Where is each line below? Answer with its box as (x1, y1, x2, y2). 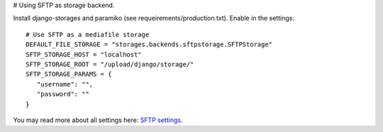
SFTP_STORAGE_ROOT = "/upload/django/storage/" (26, 60, 194, 68)
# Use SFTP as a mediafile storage (26, 31, 150, 38)
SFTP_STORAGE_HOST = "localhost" (26, 50, 142, 58)
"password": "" (36, 90, 90, 99)
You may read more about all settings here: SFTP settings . (13, 116, 183, 124)
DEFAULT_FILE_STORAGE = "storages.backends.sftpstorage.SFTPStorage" (26, 40, 273, 49)
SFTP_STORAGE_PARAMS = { (26, 70, 112, 78)
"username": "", (36, 80, 94, 88)
